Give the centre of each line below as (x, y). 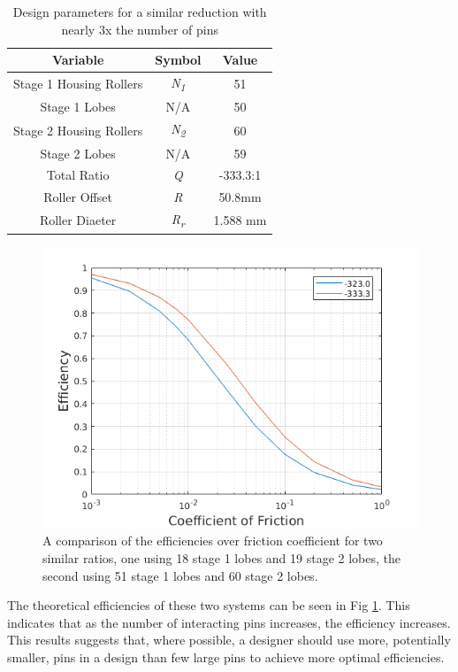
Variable (78, 60)
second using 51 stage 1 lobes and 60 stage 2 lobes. (180, 575)
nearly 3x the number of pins (140, 29)
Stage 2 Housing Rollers (78, 130)
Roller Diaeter (78, 220)
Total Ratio (78, 175)
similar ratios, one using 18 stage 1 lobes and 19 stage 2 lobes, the (222, 557)
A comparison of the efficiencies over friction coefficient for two (213, 541)
